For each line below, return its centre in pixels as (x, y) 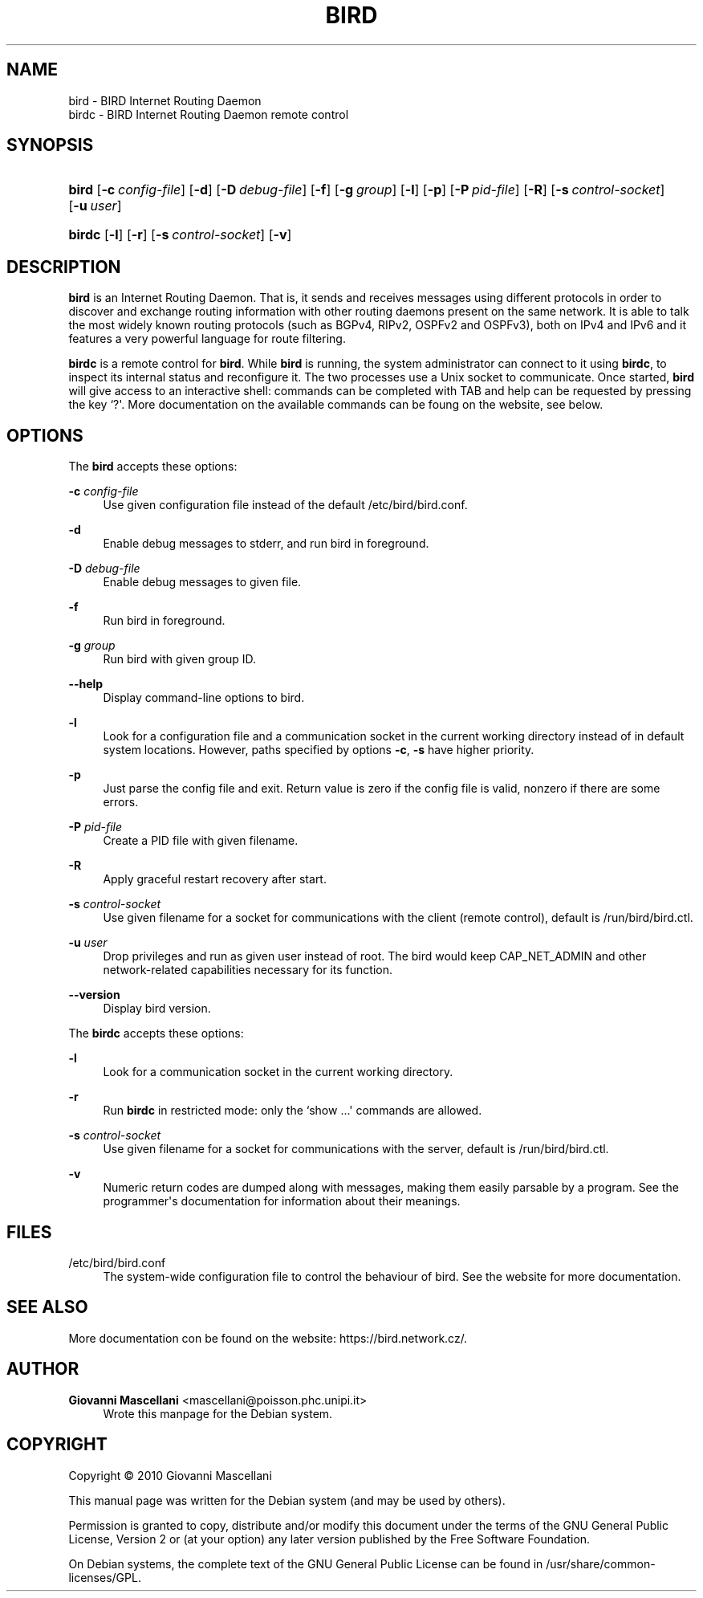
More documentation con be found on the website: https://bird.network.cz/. (268, 1338)
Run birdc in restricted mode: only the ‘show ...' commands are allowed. (293, 1111)
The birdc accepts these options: (156, 1033)
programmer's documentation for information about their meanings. (282, 1201)
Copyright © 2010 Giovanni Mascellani (170, 1475)
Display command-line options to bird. (204, 698)
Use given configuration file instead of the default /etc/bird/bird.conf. (285, 505)
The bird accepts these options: (153, 467)
